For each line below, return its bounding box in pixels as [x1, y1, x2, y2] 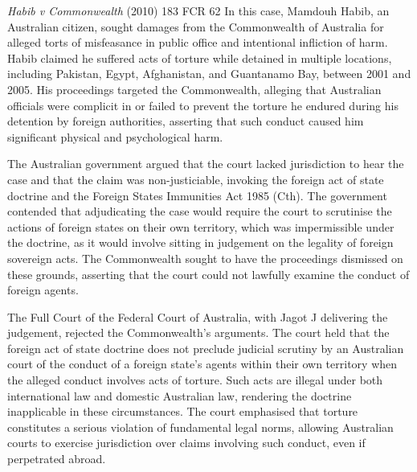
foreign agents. [7, 281, 79, 298]
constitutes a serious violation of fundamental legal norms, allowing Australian [7, 418, 394, 435]
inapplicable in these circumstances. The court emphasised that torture [7, 403, 358, 420]
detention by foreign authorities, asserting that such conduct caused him [7, 113, 364, 129]
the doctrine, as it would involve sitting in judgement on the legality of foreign [7, 234, 394, 251]
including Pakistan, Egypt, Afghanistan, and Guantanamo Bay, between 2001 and [7, 65, 411, 82]
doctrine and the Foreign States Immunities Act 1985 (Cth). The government [7, 187, 387, 203]
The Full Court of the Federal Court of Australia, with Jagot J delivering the [7, 308, 388, 325]
